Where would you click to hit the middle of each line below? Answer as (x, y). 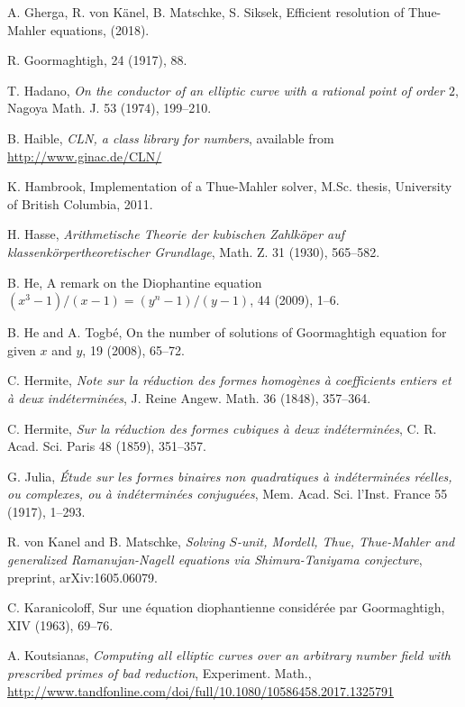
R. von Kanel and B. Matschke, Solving (116, 542)
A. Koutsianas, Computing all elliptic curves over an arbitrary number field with (229, 655)
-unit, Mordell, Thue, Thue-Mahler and (346, 542)
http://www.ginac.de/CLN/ (85, 156)
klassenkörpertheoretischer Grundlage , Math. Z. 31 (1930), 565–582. (194, 251)
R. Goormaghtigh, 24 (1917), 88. (97, 60)
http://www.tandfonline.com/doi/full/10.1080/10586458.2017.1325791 (201, 690)
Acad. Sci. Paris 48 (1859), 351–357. (107, 446)
